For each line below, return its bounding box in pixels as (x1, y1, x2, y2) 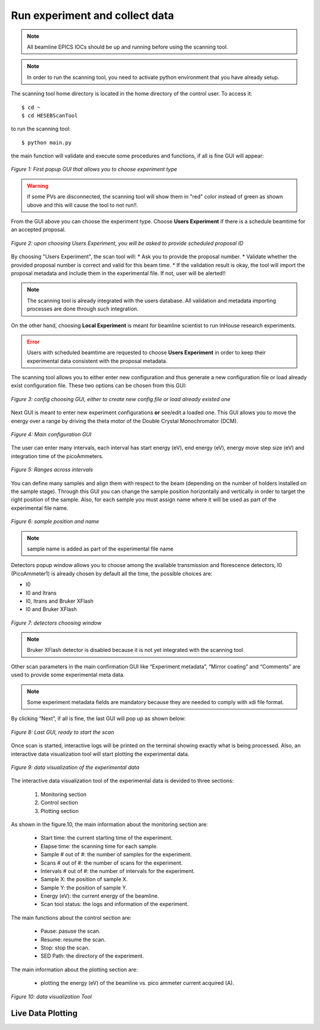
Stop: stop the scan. (40, 944, 90, 951)
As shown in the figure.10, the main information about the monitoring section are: (11, 821, 208, 828)
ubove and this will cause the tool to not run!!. (27, 201, 139, 209)
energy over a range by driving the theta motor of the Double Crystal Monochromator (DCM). (11, 417, 238, 424)
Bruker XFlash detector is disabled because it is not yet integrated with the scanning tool (27, 647, 244, 654)
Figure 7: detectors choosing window (11, 619, 102, 626)
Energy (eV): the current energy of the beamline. (40, 893, 159, 900)
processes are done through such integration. (27, 305, 139, 312)
